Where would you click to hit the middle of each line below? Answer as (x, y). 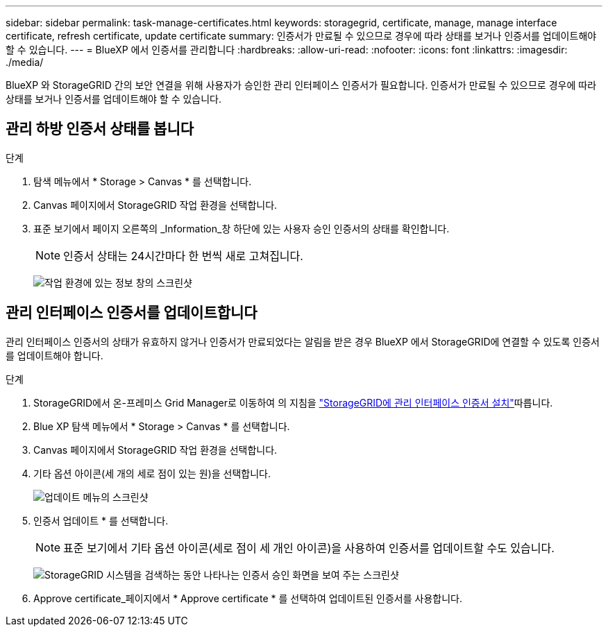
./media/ (25, 62)
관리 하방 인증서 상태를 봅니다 (100, 129)
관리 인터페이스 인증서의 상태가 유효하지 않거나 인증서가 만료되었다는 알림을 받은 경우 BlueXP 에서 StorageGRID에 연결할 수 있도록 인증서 (303, 341)
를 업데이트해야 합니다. (54, 355)
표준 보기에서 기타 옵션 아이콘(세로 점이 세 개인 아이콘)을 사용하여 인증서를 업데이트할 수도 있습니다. (309, 548)
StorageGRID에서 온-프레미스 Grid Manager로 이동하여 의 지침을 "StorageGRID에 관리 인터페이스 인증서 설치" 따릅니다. (293, 402)
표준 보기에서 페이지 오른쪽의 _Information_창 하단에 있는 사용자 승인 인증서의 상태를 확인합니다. (242, 228)
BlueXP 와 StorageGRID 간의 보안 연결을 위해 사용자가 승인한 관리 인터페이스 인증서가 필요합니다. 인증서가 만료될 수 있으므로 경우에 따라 (301, 85)
